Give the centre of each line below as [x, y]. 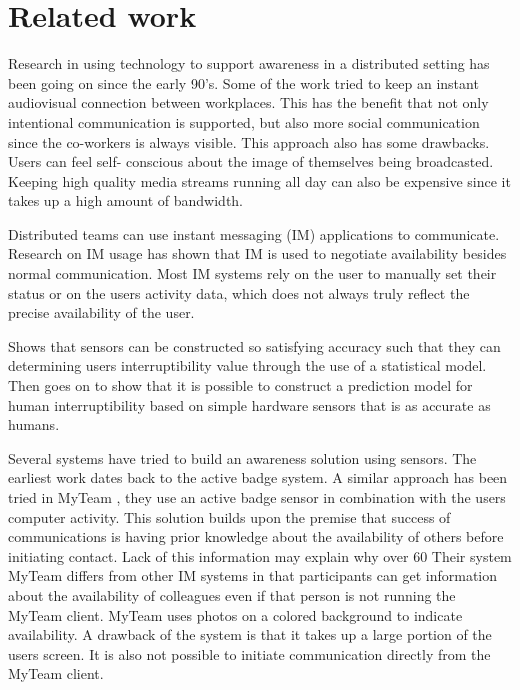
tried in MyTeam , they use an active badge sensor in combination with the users [257, 497]
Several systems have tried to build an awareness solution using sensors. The [242, 457]
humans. [34, 424]
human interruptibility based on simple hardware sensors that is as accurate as [249, 404]
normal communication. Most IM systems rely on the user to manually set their [252, 273]
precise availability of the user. [101, 312]
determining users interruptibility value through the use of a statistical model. [247, 365]
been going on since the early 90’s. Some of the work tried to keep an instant [243, 82]
